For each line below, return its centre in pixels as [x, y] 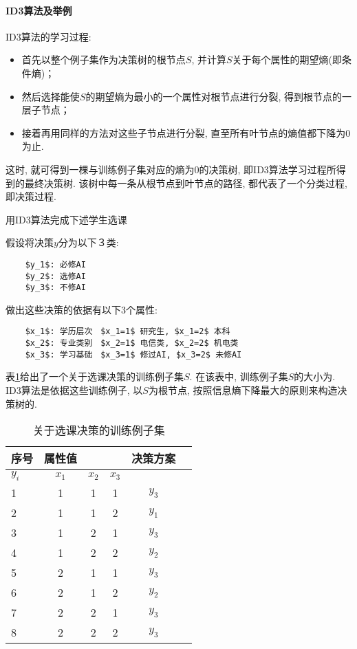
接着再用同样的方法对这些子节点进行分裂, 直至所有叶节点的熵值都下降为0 [186, 132]
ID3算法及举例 [39, 10]
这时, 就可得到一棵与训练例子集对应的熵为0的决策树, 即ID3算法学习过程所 [171, 169]
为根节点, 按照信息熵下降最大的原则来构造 [243, 390]
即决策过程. [31, 196]
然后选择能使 [51, 96]
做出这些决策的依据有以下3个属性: [82, 309]
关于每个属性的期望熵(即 [287, 59]
